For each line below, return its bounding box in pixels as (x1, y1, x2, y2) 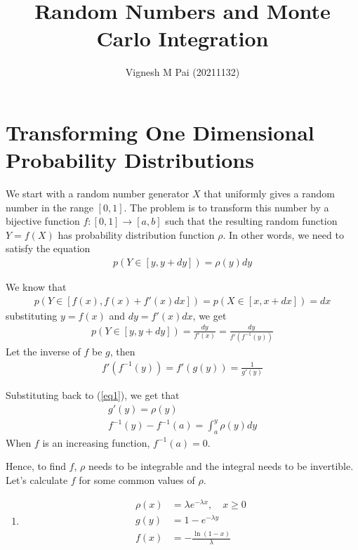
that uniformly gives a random (204, 186, 335, 201)
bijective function (6, 214, 80, 228)
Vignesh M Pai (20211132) (125, 65, 240, 79)
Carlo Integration (96, 24, 269, 53)
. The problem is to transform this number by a (124, 199, 329, 214)
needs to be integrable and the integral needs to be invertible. (88, 459, 354, 473)
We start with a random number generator (6, 186, 190, 201)
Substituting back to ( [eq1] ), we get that (6, 387, 180, 402)
